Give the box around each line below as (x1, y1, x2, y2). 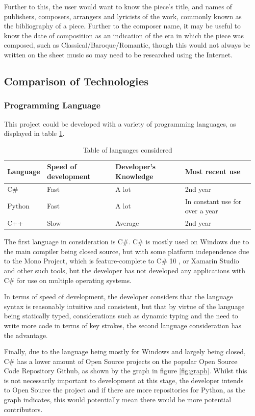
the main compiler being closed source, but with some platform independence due (4, 246, 250, 256)
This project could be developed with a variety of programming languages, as (4, 118, 236, 129)
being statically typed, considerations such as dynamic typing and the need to (4, 311, 238, 321)
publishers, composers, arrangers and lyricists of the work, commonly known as (4, 11, 242, 21)
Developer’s (115, 161, 156, 172)
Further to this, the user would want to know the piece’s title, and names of (4, 1, 232, 11)
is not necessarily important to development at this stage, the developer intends (4, 375, 244, 385)
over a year (185, 206, 218, 216)
